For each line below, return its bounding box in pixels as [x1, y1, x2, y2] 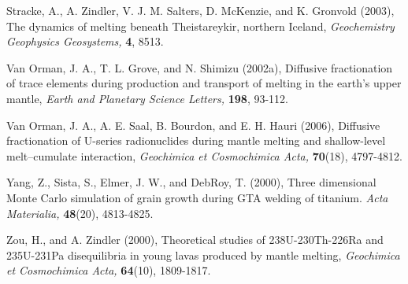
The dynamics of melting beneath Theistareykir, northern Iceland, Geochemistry [6, 17, 395, 34]
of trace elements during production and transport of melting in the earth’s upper [6, 75, 402, 91]
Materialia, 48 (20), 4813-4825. [6, 205, 154, 221]
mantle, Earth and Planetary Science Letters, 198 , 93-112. [6, 90, 288, 106]
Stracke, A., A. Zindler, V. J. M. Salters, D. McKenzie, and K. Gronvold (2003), [6, 2, 395, 18]
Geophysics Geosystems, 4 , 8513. [6, 33, 164, 50]
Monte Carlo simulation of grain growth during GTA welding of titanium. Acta [6, 189, 388, 205]
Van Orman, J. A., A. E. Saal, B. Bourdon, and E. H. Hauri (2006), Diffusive [6, 116, 380, 133]
